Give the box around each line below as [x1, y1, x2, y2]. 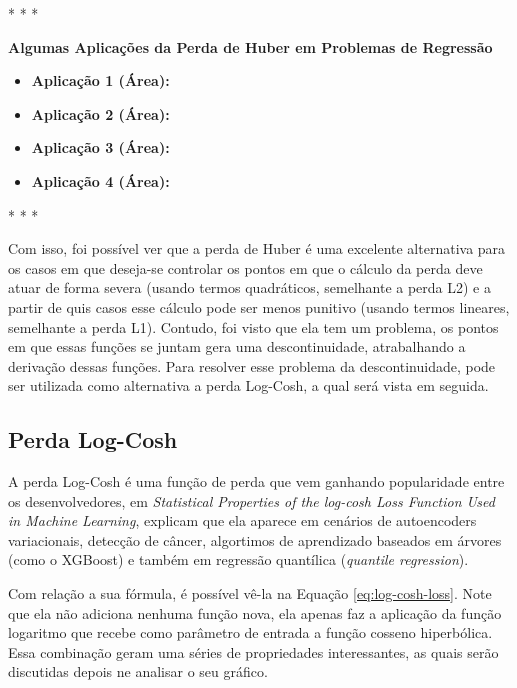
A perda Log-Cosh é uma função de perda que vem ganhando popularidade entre [8, 471, 505, 492]
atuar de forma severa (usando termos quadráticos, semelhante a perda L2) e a [8, 277, 491, 298]
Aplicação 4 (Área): [31, 170, 170, 191]
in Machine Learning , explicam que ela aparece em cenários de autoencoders [8, 510, 477, 531]
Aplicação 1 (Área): [31, 70, 170, 91]
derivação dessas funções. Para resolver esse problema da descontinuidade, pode [8, 355, 496, 376]
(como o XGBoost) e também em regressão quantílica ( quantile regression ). [8, 549, 469, 570]
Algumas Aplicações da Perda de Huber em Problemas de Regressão [8, 36, 493, 57]
